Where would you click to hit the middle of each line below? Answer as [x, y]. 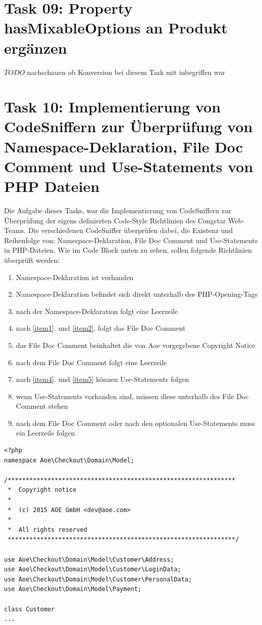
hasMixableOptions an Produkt [116, 28]
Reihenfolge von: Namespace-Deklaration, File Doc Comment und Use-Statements [131, 240]
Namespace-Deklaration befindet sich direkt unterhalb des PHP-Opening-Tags [137, 294]
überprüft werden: [32, 260]
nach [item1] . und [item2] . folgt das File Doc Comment [101, 328]
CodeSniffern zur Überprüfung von [128, 126]
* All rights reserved [47, 530]
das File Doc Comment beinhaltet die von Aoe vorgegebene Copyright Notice [136, 345]
